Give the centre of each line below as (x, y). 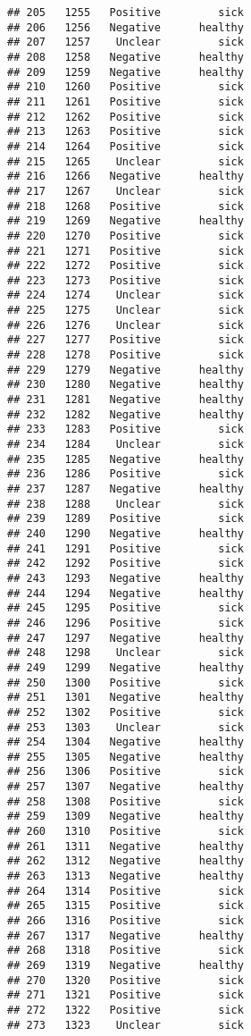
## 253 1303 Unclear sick (125, 727)
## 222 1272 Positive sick (125, 266)
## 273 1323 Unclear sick (125, 1025)
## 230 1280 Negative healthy (125, 385)
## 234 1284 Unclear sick (125, 445)
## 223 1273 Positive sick (125, 280)
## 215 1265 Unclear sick (125, 161)
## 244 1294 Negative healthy (125, 593)
